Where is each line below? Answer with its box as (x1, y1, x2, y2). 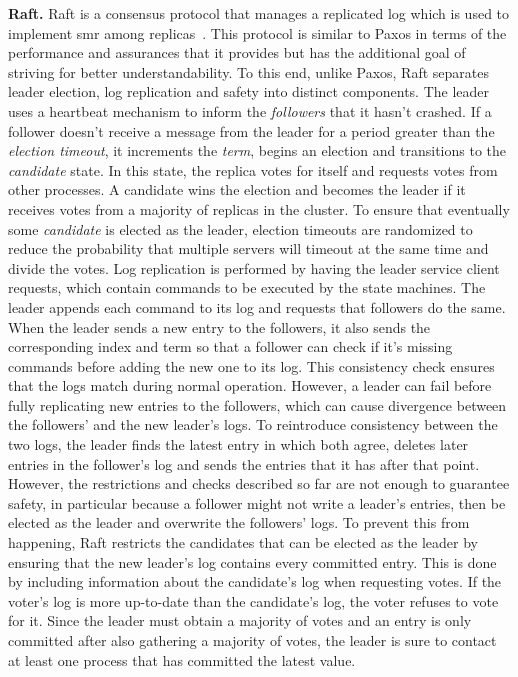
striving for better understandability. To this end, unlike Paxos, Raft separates (8, 61, 489, 82)
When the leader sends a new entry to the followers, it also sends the (8, 316, 431, 337)
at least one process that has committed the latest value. (8, 649, 356, 670)
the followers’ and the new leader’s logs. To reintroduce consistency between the (8, 414, 498, 435)
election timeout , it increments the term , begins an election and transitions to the (8, 140, 507, 161)
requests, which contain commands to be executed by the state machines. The (8, 277, 486, 298)
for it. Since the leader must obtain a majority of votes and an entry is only (8, 610, 472, 631)
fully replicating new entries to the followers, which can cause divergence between (8, 394, 507, 415)
